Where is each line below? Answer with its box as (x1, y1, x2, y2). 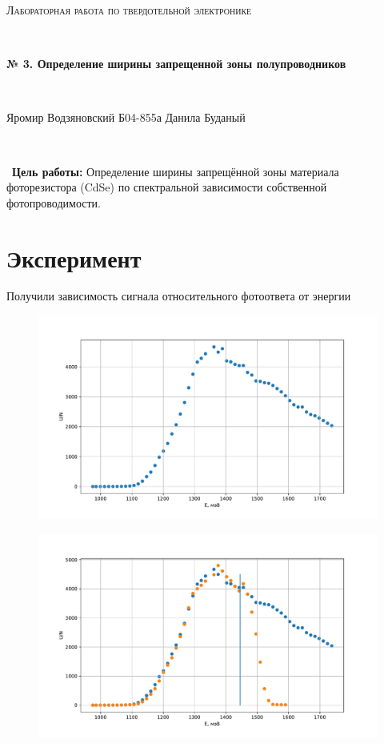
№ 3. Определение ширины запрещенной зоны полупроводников (6, 55, 346, 72)
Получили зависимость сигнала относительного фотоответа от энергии (6, 288, 351, 304)
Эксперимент (6, 241, 142, 274)
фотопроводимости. (6, 194, 101, 211)
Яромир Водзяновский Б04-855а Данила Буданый (6, 109, 246, 126)
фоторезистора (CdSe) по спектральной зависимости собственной (6, 179, 327, 195)
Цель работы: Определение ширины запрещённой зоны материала (12, 163, 339, 179)
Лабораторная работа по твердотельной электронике (6, 2, 252, 18)
